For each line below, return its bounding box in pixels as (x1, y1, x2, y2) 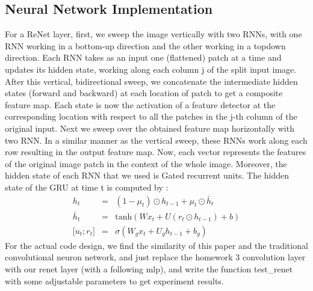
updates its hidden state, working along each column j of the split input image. (5, 63, 297, 75)
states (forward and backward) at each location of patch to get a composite (5, 87, 283, 99)
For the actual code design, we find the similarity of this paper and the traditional (5, 239, 308, 251)
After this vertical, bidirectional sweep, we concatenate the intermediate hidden (5, 75, 298, 87)
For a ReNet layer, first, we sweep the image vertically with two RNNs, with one (5, 28, 302, 40)
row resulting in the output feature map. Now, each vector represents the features (5, 145, 306, 158)
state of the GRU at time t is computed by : (5, 180, 169, 193)
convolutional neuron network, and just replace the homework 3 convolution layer (5, 251, 306, 263)
